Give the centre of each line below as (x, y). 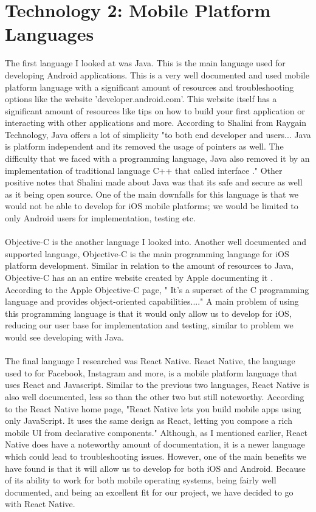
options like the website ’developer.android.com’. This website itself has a (141, 99)
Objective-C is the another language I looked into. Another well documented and (156, 242)
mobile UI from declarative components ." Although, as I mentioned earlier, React (156, 432)
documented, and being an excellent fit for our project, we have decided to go (149, 492)
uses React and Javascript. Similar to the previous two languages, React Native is (157, 385)
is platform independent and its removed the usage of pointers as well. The (144, 146)
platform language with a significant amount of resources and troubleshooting (149, 87)
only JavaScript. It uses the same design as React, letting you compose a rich (149, 420)
